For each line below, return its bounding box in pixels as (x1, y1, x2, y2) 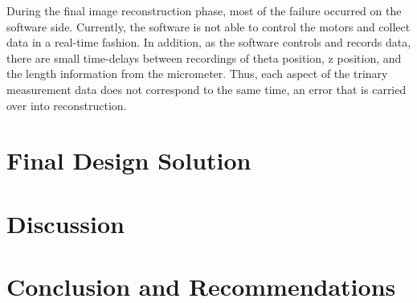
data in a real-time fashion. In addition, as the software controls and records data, (6, 34, 411, 51)
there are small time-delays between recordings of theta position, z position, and (6, 49, 402, 66)
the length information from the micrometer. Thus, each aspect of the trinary (6, 65, 388, 82)
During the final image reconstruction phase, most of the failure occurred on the (6, 2, 402, 18)
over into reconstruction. (6, 96, 127, 113)
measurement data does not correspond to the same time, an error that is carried (6, 80, 407, 97)
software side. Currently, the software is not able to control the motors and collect (6, 18, 411, 35)
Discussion (6, 207, 125, 240)
